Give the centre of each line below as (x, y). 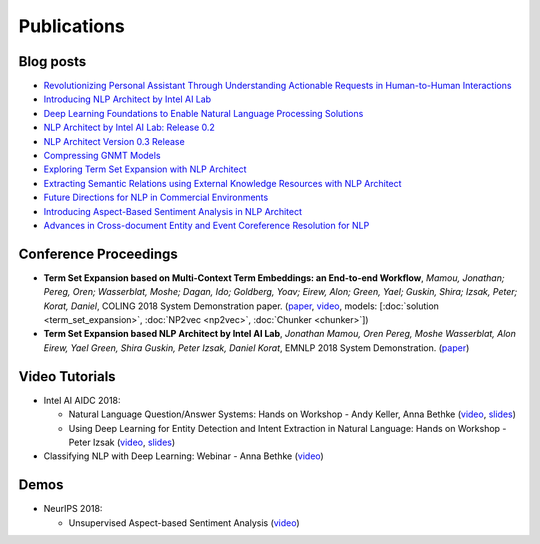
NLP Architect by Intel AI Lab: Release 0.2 (129, 127)
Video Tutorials (67, 376)
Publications (71, 26)
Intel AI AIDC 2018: (82, 400)
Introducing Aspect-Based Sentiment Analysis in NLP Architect (173, 211)
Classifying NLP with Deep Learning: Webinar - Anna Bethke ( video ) (183, 456)
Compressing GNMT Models (102, 156)
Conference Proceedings (98, 253)
